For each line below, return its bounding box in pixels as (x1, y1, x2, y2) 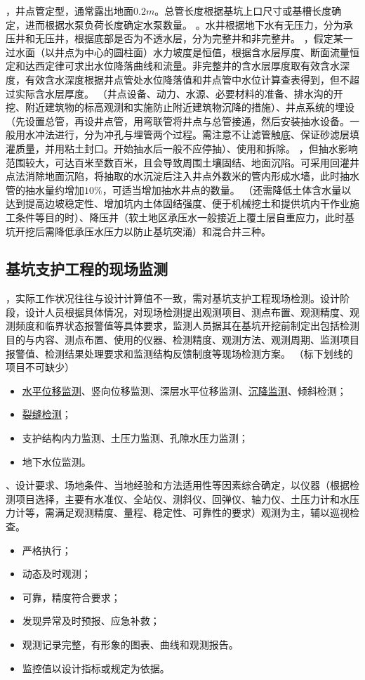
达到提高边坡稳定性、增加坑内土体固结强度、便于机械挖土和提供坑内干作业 (6, 196, 350, 211)
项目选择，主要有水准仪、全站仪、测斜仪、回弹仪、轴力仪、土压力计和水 (15, 491, 350, 506)
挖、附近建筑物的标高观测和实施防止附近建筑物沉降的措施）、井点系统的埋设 (6, 100, 354, 115)
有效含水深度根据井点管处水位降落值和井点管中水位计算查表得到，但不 (25, 72, 350, 86)
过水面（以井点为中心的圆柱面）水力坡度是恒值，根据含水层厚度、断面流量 (6, 44, 350, 59)
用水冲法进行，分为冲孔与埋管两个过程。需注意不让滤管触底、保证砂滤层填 (15, 127, 359, 142)
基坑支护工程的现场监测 (6, 258, 168, 280)
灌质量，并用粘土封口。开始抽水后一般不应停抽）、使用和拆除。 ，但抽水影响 (6, 140, 358, 155)
